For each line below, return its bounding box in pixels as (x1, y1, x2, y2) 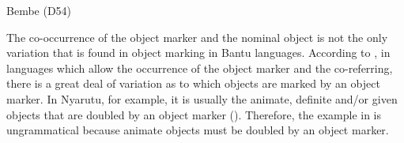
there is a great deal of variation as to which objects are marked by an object (6, 75, 380, 92)
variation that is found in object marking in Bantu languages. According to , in (6, 44, 391, 61)
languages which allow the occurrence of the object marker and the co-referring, (6, 59, 393, 76)
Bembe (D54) (6, 2, 72, 18)
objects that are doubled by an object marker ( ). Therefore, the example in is (6, 106, 382, 122)
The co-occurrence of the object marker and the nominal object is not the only (6, 28, 388, 45)
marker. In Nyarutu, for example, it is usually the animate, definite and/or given (6, 90, 398, 107)
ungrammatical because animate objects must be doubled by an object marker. (6, 122, 389, 138)
